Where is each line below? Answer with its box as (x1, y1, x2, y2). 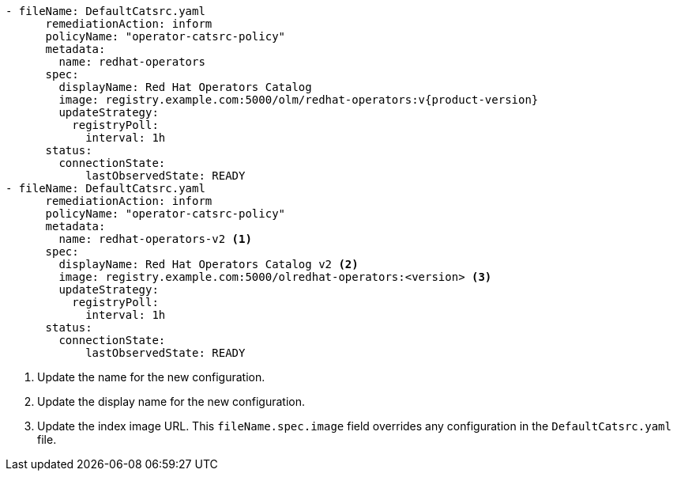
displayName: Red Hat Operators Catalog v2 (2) (58, 258, 359, 271)
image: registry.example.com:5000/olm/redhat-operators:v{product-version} (58, 93, 539, 106)
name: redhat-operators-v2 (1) (58, 233, 252, 245)
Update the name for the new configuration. (37, 370, 265, 384)
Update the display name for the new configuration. (37, 395, 306, 408)
